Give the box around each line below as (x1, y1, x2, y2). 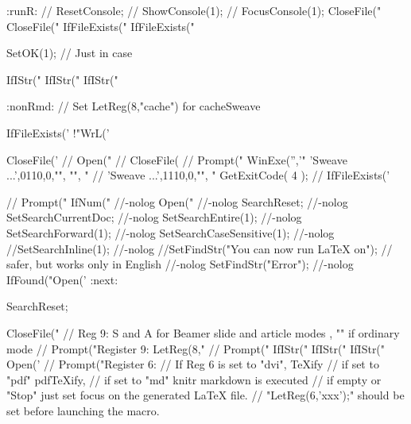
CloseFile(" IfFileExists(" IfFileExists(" (6, 17, 195, 34)
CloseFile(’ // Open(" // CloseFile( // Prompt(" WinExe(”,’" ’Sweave (6, 151, 347, 168)
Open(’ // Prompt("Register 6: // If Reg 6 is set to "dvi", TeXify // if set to (6, 356, 379, 372)
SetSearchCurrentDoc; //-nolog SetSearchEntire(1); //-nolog (6, 209, 302, 225)
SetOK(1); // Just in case (6, 44, 133, 61)
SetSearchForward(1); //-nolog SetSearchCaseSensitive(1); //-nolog (6, 224, 335, 241)
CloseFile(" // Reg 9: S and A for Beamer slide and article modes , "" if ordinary (6, 324, 400, 341)
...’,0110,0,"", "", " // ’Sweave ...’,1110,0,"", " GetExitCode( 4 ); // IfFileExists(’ (6, 167, 390, 183)
